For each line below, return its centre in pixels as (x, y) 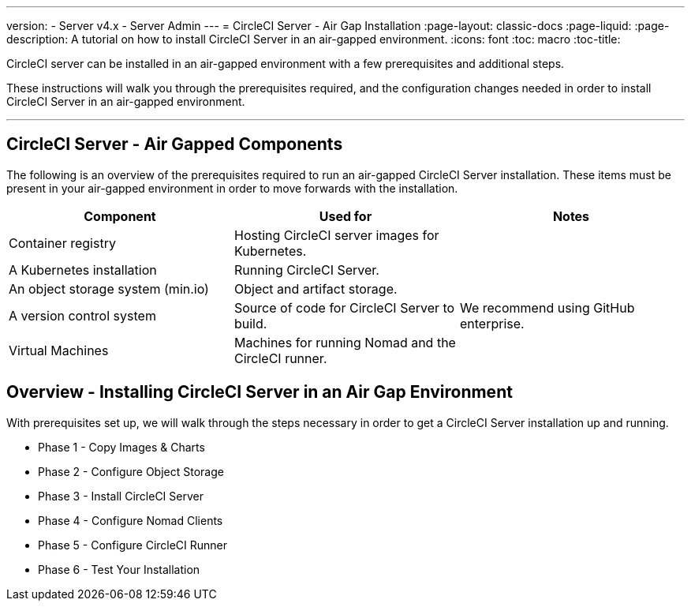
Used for (345, 216)
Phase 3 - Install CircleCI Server (121, 496)
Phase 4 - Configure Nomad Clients (131, 520)
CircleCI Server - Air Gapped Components (175, 144)
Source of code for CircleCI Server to (344, 307)
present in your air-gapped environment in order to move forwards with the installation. (232, 188)
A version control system (82, 315)
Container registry (62, 243)
